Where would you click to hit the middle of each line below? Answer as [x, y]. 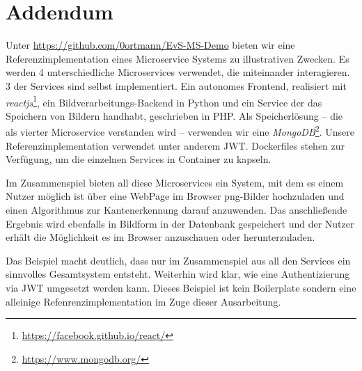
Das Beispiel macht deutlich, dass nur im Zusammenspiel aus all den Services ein [178, 260]
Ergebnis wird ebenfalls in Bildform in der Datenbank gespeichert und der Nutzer [180, 223]
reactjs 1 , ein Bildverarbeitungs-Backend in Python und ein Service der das [164, 101]
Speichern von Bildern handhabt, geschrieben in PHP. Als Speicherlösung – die [174, 115]
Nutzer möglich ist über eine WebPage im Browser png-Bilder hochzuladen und [175, 196]
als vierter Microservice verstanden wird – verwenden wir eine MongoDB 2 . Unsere [180, 131]
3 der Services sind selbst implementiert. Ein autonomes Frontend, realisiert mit [176, 85]
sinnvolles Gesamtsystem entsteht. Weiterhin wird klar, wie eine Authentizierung [178, 274]
